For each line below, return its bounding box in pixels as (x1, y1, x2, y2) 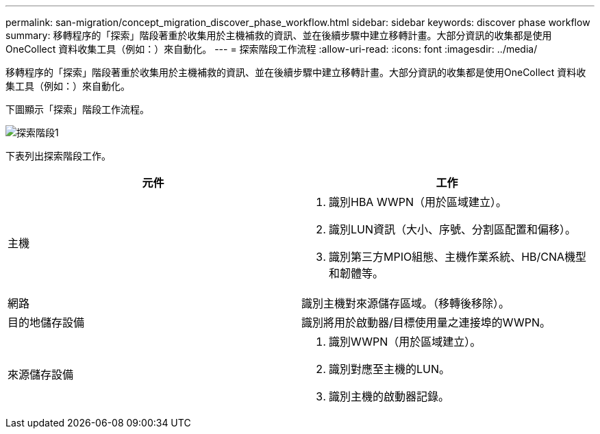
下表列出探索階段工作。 (5, 150, 111, 162)
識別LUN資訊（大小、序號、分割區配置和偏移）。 (329, 222, 577, 236)
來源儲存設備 (8, 368, 74, 381)
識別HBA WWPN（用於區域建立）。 (329, 195, 508, 209)
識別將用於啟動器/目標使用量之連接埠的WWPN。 (301, 316, 551, 329)
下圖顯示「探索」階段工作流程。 (5, 103, 149, 115)
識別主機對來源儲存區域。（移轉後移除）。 (301, 296, 510, 310)
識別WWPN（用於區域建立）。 (329, 335, 482, 348)
